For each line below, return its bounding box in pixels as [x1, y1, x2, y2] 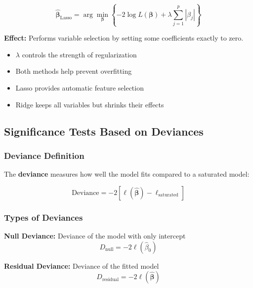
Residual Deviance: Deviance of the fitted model [4, 260, 159, 271]
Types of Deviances [4, 211, 83, 223]
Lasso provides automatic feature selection [15, 82, 144, 93]
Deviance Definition [4, 149, 84, 161]
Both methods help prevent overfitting [15, 66, 132, 76]
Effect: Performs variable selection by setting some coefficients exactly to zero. [4, 33, 244, 43]
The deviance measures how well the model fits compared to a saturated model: [4, 169, 250, 179]
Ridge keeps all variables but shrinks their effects [15, 99, 164, 109]
